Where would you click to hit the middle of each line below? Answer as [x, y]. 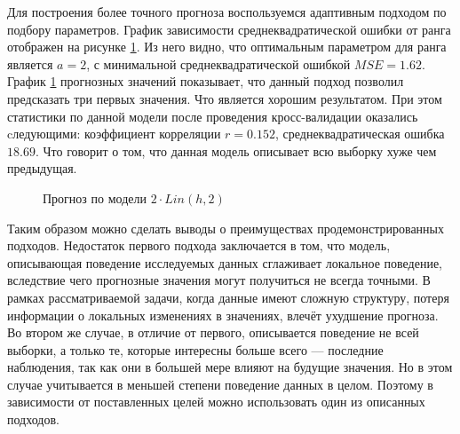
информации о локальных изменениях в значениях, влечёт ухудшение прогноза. [223, 315]
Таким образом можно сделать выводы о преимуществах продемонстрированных [226, 228]
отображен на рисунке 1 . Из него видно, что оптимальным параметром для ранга [227, 47]
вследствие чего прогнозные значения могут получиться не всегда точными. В [219, 280]
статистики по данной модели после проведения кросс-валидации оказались [213, 116]
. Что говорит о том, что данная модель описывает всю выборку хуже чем [236, 150]
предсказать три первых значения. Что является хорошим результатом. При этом [225, 98]
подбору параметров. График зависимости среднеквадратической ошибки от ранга [229, 29]
